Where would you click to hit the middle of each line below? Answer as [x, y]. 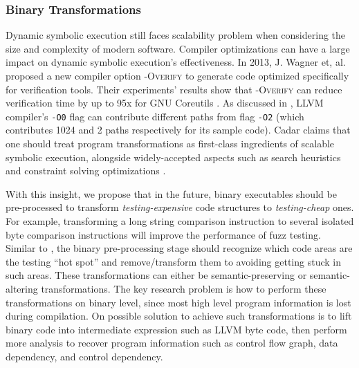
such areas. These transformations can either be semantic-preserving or [156, 275]
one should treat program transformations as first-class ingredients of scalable [170, 144]
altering [22, 288]
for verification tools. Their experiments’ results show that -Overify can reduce [174, 89]
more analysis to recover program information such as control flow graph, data [172, 343]
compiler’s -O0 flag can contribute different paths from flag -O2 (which [155, 116]
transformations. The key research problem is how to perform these [184, 288]
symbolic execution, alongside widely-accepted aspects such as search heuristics [173, 157]
